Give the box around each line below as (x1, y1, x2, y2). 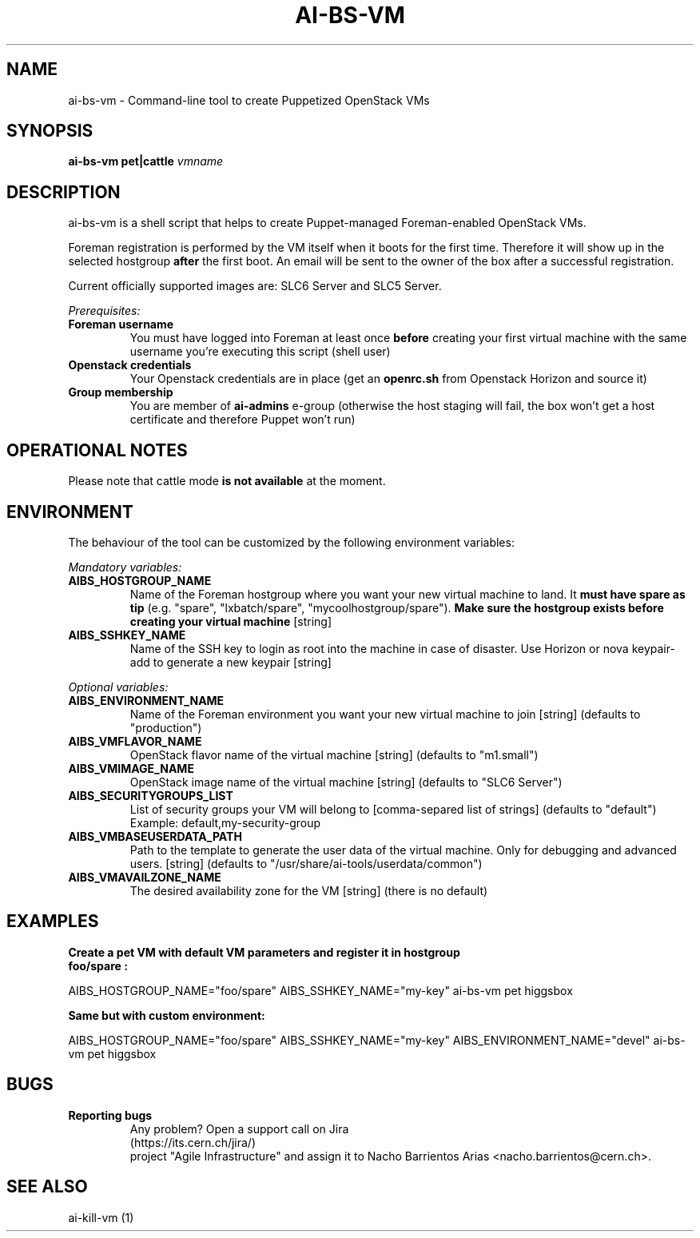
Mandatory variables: (68, 559, 182, 574)
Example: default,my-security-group (129, 815, 321, 830)
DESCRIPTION (6, 181, 121, 202)
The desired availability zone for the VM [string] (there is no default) (129, 883, 488, 898)
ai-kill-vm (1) (68, 1210, 134, 1224)
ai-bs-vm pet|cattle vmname (68, 154, 224, 169)
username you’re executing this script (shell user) (129, 344, 391, 359)
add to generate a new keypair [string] (129, 655, 332, 669)
